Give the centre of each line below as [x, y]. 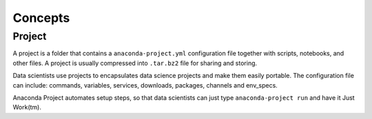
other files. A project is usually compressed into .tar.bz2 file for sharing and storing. [135, 63]
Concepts [41, 18]
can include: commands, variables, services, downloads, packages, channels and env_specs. [145, 85]
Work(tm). [27, 107]
